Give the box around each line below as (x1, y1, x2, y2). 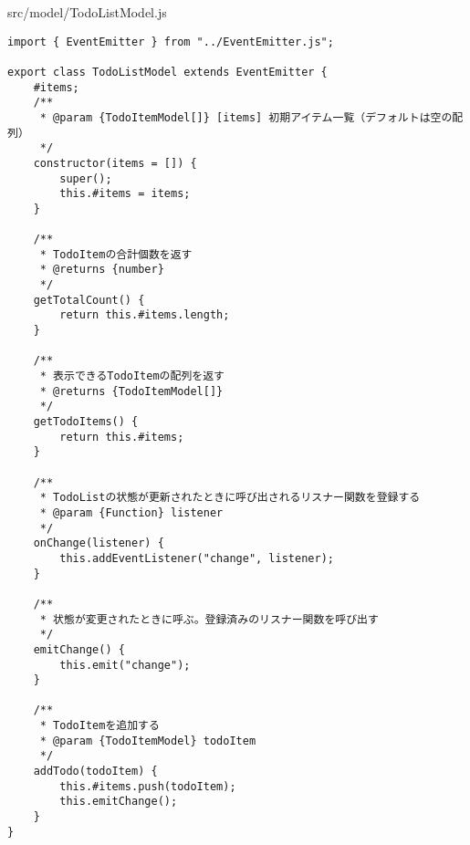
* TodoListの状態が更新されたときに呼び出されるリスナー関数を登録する (39, 491, 421, 505)
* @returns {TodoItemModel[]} (39, 384, 224, 398)
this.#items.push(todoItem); (59, 779, 236, 793)
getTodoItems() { (33, 415, 139, 428)
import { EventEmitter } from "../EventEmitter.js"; (7, 35, 334, 48)
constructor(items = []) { (33, 156, 197, 170)
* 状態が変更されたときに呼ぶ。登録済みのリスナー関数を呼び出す (39, 612, 379, 626)
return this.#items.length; (59, 308, 230, 322)
